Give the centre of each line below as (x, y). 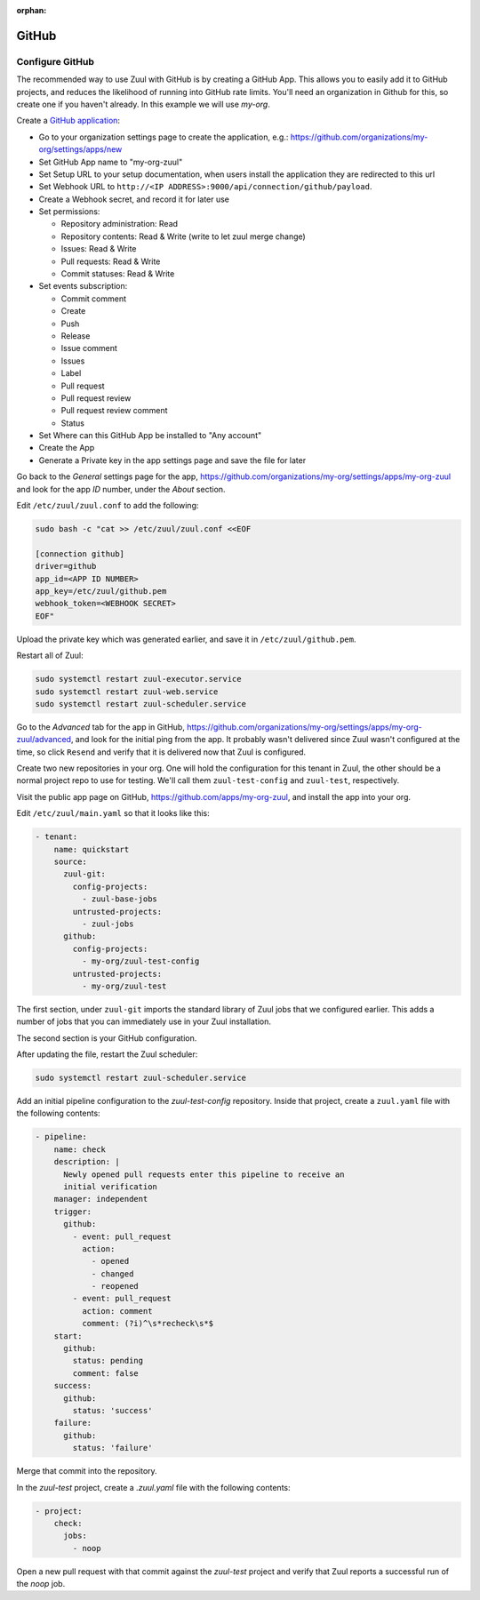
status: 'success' (112, 1410)
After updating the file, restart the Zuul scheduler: (107, 1054)
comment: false (106, 1373)
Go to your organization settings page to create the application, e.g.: (164, 137)
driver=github (66, 566)
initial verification (110, 1186)
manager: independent (101, 1199)
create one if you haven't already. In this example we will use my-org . (143, 104)
